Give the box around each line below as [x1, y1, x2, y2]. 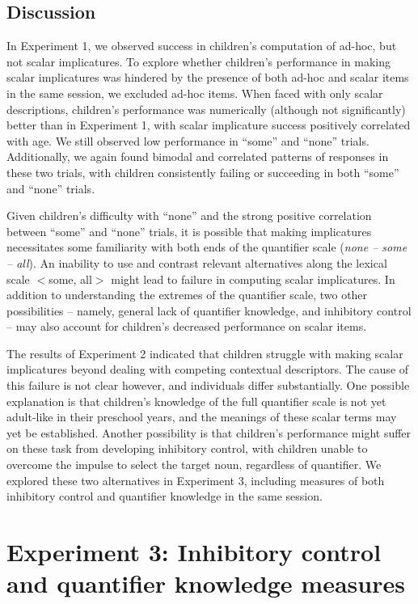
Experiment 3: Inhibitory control [6, 535, 382, 568]
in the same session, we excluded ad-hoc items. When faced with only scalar [6, 84, 383, 101]
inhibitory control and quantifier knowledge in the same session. [6, 488, 323, 505]
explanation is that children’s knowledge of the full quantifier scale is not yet [6, 392, 386, 409]
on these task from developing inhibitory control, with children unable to [6, 440, 368, 457]
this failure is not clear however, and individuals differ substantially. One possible [6, 377, 410, 394]
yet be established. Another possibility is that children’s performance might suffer [6, 424, 412, 441]
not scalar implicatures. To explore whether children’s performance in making [6, 53, 391, 70]
